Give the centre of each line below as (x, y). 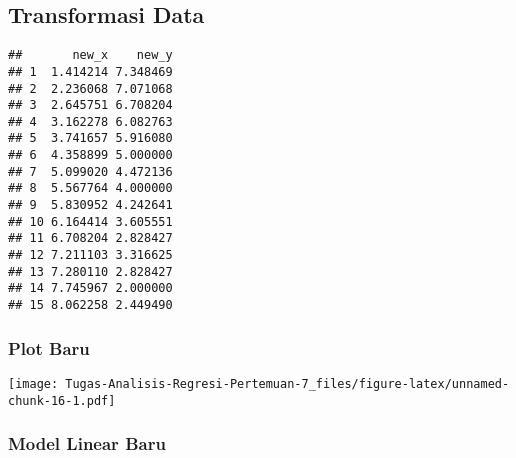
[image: (33, 383)
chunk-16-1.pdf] (62, 400)
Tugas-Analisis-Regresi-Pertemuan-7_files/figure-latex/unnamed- (287, 383)
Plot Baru (49, 347)
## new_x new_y (90, 55)
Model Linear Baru (87, 443)
